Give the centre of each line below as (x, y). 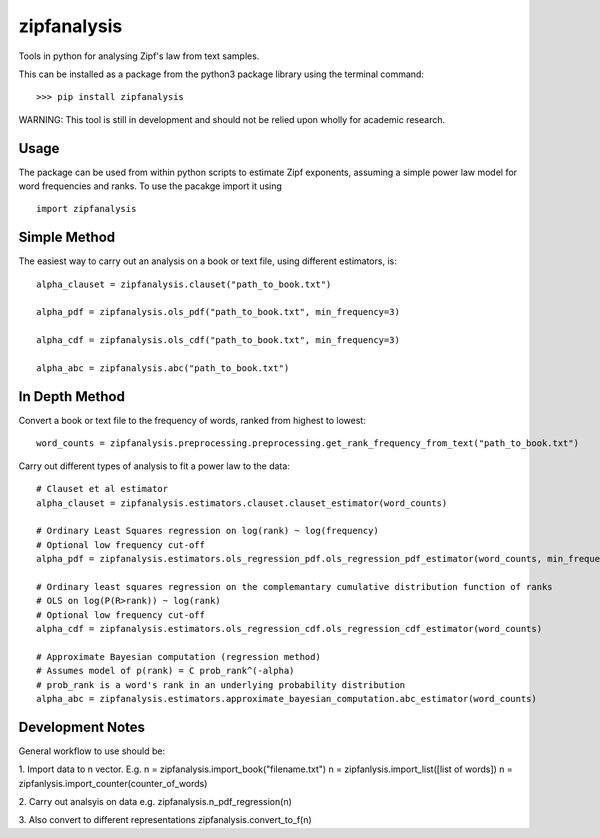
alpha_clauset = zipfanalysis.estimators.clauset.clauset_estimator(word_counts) (242, 503)
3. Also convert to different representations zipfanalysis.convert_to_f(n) (165, 820)
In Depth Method (71, 396)
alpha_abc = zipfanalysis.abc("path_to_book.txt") (163, 368)
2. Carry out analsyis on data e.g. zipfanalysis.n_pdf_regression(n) (155, 802)
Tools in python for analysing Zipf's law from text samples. (139, 56)
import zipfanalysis (86, 209)
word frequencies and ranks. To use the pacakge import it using (150, 186)
